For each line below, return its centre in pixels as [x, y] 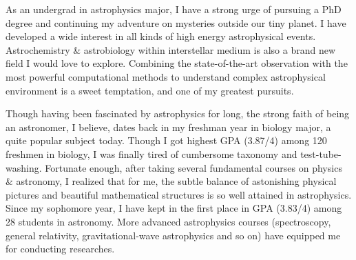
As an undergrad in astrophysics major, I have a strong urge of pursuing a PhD [174, 9]
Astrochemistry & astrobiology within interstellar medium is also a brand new [171, 49]
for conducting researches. [60, 249]
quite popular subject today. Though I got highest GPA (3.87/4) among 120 [166, 140]
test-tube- [321, 153]
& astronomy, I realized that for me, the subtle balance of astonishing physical [171, 181]
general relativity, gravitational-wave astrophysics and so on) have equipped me [173, 235]
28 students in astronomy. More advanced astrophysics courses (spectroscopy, [168, 221]
